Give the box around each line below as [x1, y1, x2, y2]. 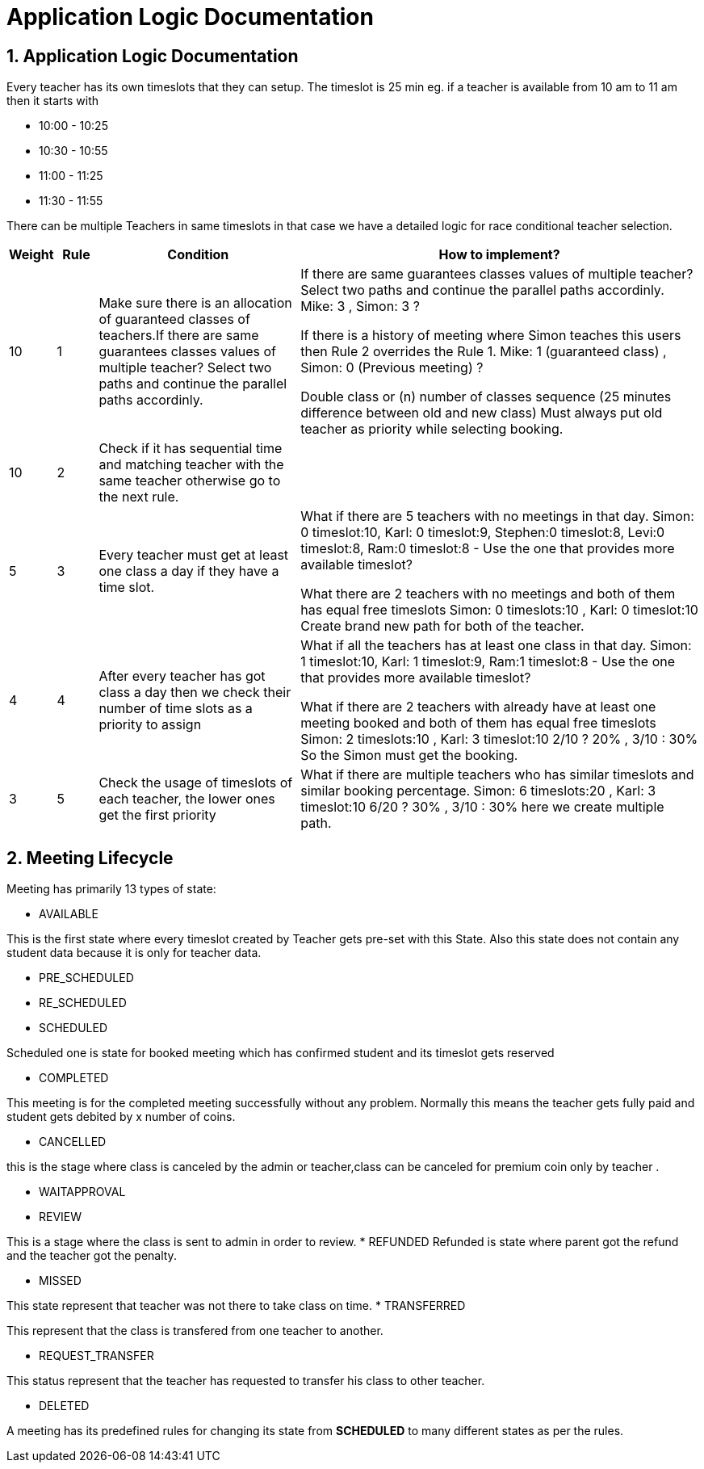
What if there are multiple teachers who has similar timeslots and [300, 766, 694, 783]
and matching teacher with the [98, 456, 284, 473]
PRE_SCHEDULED [39, 971, 134, 985]
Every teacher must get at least [98, 547, 289, 564]
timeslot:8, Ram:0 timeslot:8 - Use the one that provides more [300, 540, 675, 557]
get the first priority [98, 807, 216, 824]
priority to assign [98, 716, 202, 733]
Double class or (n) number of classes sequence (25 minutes [300, 388, 672, 405]
